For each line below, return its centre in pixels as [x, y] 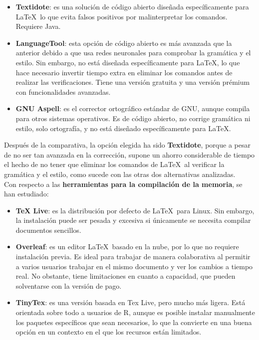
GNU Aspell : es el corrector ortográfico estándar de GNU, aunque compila [133, 108]
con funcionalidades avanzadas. [63, 91]
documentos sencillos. [48, 230]
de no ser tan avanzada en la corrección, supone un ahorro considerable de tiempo [129, 154]
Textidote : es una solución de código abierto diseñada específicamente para [132, 6]
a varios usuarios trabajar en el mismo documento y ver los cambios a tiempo [134, 266]
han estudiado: [26, 194]
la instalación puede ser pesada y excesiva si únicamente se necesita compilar [133, 220]
